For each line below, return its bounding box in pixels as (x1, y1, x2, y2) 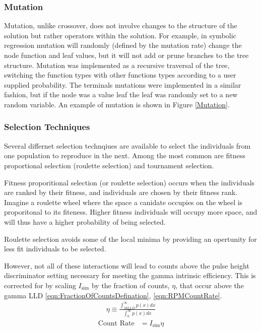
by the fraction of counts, (91, 280, 170, 290)
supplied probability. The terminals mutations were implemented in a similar (4, 79, 241, 90)
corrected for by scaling (4, 280, 76, 290)
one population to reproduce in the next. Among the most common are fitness (4, 150, 245, 161)
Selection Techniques (4, 120, 90, 133)
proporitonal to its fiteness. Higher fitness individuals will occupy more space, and (4, 207, 257, 217)
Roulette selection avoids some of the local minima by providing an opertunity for (4, 233, 257, 244)
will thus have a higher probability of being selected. (4, 216, 166, 227)
